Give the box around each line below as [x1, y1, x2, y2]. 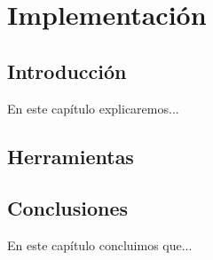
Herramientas [7, 142, 134, 169]
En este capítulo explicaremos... [7, 98, 179, 117]
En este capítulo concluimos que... [7, 236, 193, 255]
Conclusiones [7, 194, 129, 222]
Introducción [7, 57, 127, 84]
